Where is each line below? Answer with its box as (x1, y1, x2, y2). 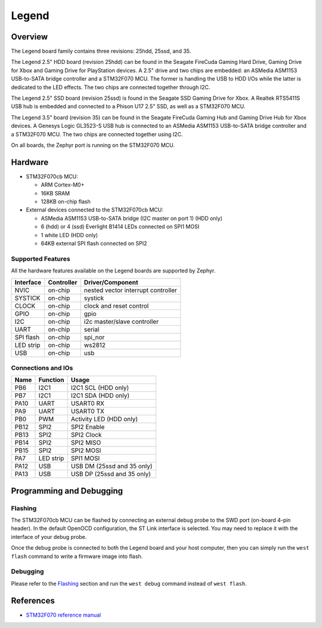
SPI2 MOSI (70, 446, 101, 455)
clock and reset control (83, 302, 149, 310)
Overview (11, 32, 48, 42)
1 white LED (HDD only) (41, 231, 98, 238)
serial (83, 325, 100, 333)
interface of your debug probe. (11, 533, 87, 540)
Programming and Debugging (11, 486, 123, 496)
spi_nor (83, 333, 105, 341)
